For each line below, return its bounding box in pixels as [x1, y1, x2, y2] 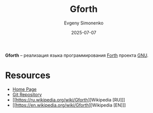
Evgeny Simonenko [64, 20, 104, 26]
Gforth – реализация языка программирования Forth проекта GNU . [5, 52, 149, 58]
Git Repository [12, 91, 42, 98]
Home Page [12, 86, 37, 92]
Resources [5, 70, 51, 81]
